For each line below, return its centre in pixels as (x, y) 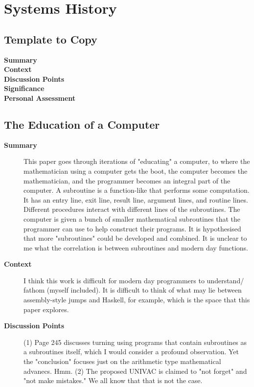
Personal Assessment (40, 98)
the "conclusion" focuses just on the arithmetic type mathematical (122, 361)
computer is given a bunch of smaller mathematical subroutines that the (132, 218)
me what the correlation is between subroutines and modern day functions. (136, 247)
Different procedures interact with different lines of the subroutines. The (132, 209)
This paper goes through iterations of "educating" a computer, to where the (137, 161)
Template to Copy (51, 39)
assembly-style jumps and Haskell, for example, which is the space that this (137, 300)
